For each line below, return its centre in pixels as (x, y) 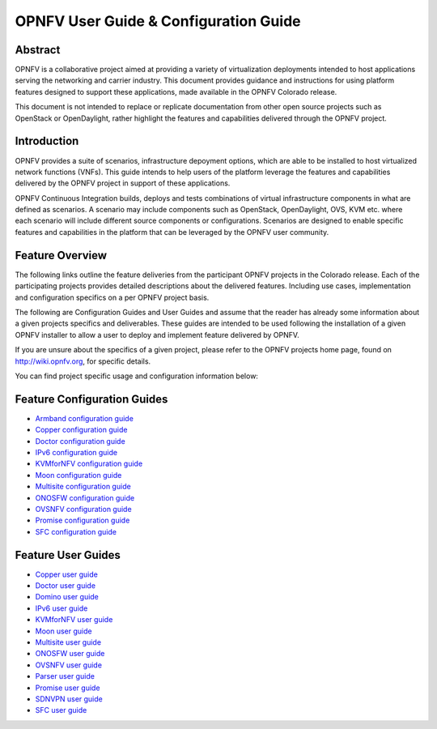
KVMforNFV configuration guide (89, 464)
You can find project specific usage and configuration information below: (137, 376)
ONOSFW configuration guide (85, 497)
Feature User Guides (68, 555)
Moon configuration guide (78, 475)
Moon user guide (64, 631)
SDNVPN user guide (69, 699)
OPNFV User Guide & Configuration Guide (158, 21)
